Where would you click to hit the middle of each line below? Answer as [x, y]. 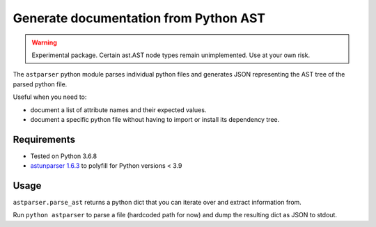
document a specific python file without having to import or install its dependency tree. [155, 119]
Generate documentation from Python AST [139, 18]
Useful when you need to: [50, 97]
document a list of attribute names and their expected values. [118, 110]
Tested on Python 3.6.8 [64, 156]
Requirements [44, 139]
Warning [44, 42]
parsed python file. [40, 84]
